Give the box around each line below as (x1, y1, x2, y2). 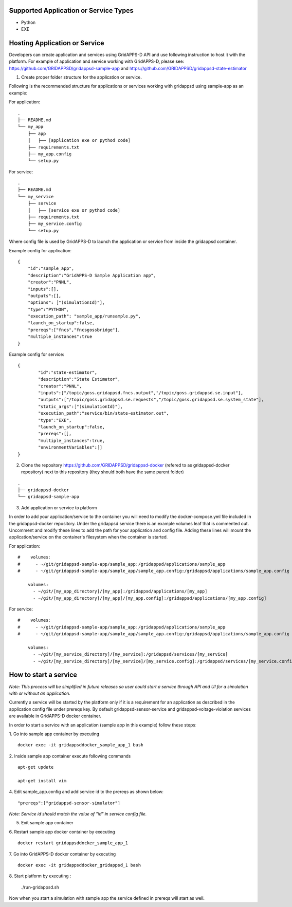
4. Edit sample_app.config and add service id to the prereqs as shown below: (9, 789, 164, 795)
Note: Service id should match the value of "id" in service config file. (9, 811, 147, 817)
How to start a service (9, 671, 77, 679)
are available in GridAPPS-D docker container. (9, 713, 102, 719)
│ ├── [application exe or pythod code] (27, 138, 131, 143)
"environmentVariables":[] (38, 444, 103, 450)
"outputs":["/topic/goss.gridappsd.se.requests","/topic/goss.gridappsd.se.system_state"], (38, 397, 264, 403)
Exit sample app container (21, 820, 73, 826)
